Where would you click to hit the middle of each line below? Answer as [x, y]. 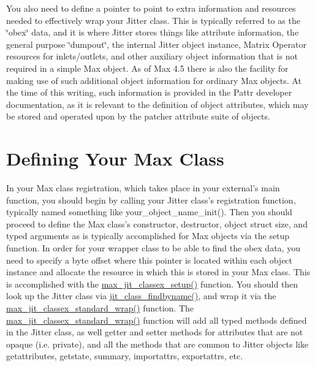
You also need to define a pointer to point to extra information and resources [151, 8]
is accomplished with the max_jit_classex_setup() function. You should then [152, 284]
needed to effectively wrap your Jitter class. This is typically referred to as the [153, 20]
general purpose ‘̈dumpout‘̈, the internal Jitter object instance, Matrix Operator [156, 44]
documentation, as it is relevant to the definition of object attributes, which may [157, 104]
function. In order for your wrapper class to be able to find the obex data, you [153, 248]
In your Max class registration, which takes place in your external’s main [143, 188]
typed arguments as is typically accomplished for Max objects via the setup [148, 236]
